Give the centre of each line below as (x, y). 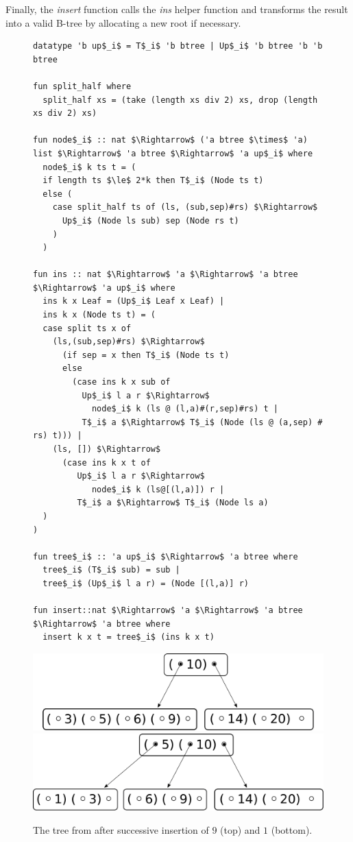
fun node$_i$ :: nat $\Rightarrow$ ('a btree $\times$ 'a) (170, 140)
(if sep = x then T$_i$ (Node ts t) (146, 355)
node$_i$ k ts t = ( (89, 167)
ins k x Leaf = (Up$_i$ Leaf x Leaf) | (134, 301)
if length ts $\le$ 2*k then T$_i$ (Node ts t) (153, 181)
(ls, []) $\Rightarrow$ (107, 449)
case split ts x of (87, 328)
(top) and (240, 829)
